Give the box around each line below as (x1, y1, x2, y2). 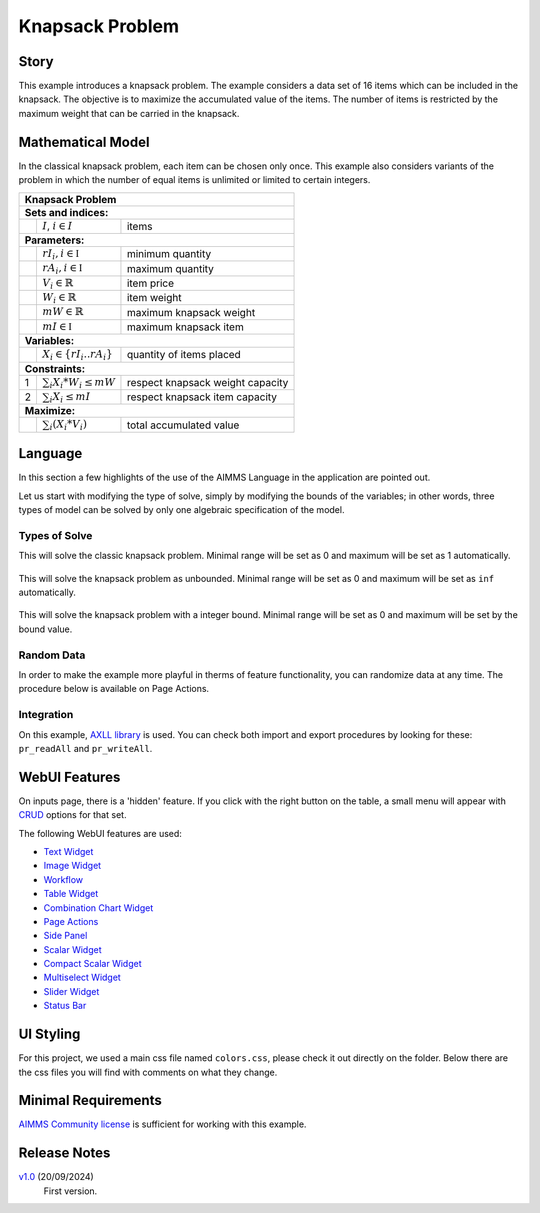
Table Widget (43, 888, 99, 900)
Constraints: (24, 361, 86, 375)
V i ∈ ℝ (41, 276, 74, 291)
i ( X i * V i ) (49, 418, 88, 433)
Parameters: (24, 233, 85, 247)
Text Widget (43, 845, 94, 857)
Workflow (43, 873, 84, 885)
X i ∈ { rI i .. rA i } (41, 348, 114, 363)
